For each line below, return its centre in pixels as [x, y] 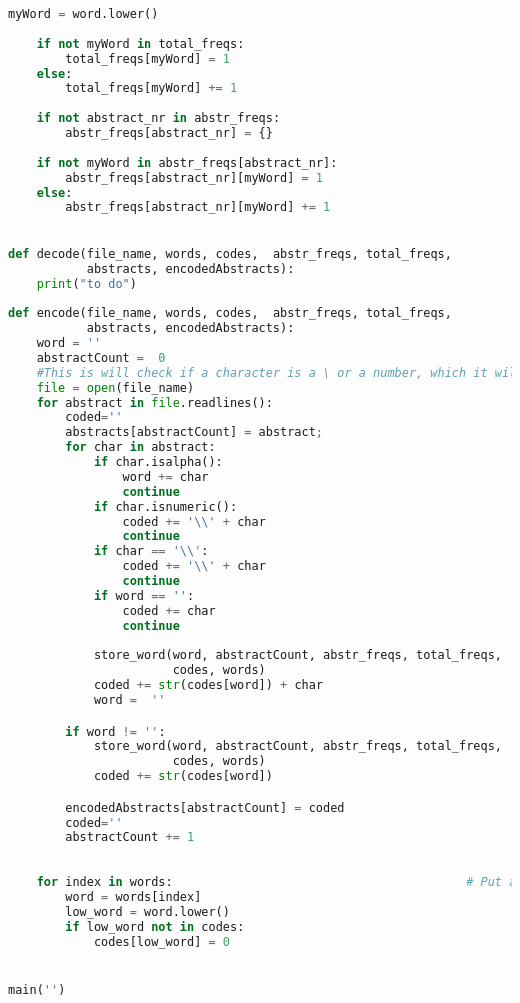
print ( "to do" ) [86, 283]
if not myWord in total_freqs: [140, 43]
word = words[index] [133, 896]
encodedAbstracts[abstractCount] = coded [205, 807]
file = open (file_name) [115, 387]
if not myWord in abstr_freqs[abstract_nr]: [187, 162]
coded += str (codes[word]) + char [208, 685]
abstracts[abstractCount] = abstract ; [194, 432]
